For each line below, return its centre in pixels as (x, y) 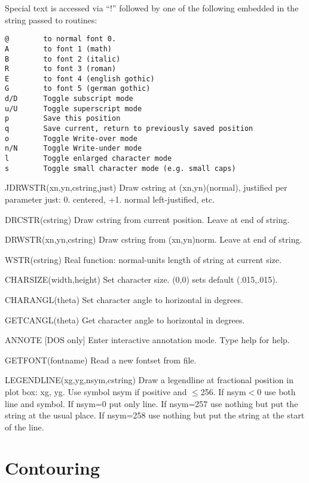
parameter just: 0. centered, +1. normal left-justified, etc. (110, 199)
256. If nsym (223, 391)
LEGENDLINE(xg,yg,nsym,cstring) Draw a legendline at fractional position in (149, 380)
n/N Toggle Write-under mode (74, 149)
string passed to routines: (51, 19)
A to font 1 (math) (58, 49)
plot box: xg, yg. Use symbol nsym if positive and (96, 391)
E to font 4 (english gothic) (80, 79)
